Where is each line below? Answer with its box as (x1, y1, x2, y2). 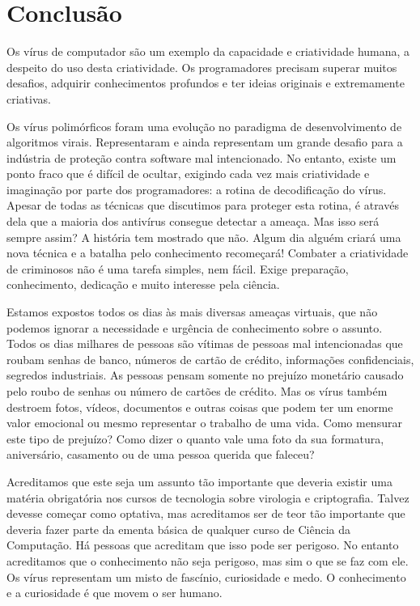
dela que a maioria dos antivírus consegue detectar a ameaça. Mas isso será (6, 213, 380, 230)
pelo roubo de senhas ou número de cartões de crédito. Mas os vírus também (6, 383, 388, 399)
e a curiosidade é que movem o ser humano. (6, 584, 223, 601)
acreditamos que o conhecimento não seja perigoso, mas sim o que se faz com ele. (6, 552, 409, 569)
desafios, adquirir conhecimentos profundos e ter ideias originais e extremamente (6, 74, 405, 91)
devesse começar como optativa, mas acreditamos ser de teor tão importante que (6, 505, 405, 522)
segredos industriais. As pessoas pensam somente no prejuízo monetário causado (6, 367, 404, 384)
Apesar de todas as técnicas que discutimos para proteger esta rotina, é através (6, 197, 399, 214)
